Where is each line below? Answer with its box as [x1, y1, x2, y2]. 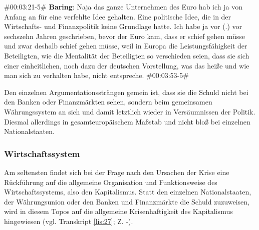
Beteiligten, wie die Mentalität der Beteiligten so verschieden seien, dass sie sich [4, 50, 249, 60]
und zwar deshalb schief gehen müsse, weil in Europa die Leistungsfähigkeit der [4, 40, 247, 51]
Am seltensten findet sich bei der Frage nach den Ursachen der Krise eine [4, 166, 229, 177]
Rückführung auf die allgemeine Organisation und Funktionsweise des [4, 176, 217, 187]
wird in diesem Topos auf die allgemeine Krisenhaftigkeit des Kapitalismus [4, 206, 233, 216]
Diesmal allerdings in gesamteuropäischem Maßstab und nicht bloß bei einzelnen [4, 116, 250, 126]
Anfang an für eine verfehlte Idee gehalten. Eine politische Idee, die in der [4, 11, 231, 21]
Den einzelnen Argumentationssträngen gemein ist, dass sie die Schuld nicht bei [4, 86, 248, 97]
